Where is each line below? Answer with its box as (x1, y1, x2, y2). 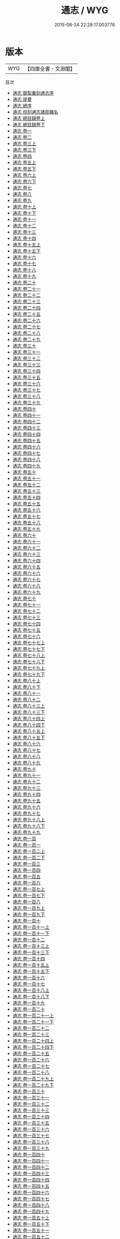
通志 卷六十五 (12, 564, 41, 570)
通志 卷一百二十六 (12, 1057, 49, 1063)
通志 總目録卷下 (12, 121, 45, 127)
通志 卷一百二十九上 (12, 1075, 54, 1082)
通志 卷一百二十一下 (12, 1019, 54, 1025)
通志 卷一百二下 (12, 854, 45, 860)
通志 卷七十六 (12, 633, 41, 639)
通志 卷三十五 (12, 374, 41, 380)
